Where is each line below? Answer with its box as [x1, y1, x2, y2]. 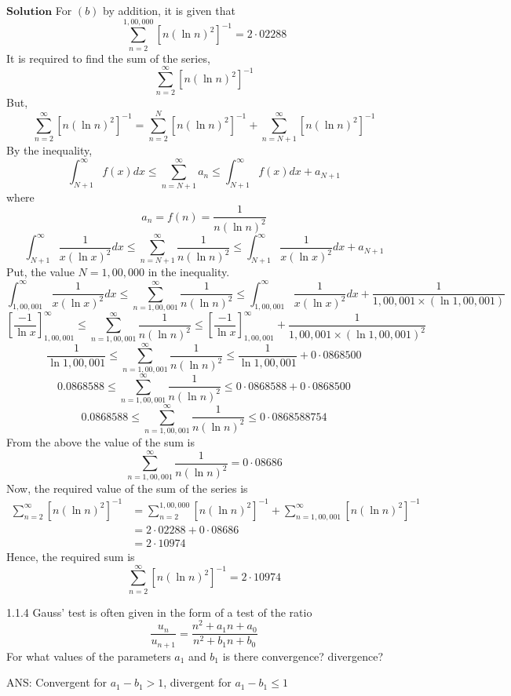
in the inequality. [148, 264, 230, 280]
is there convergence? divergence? [222, 647, 384, 664]
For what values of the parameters [6, 647, 171, 664]
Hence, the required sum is [6, 548, 135, 564]
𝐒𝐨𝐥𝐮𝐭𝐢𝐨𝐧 [6, 6, 53, 17]
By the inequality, [6, 142, 93, 159]
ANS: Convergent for [6, 674, 108, 691]
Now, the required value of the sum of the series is [6, 479, 248, 496]
